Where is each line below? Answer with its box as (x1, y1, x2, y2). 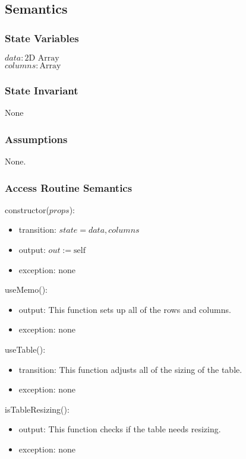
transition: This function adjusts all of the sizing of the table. (18, 363, 242, 375)
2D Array (24, 54, 59, 62)
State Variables (5, 30, 79, 45)
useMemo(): (5, 283, 48, 296)
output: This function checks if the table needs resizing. (18, 423, 221, 435)
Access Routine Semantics (5, 180, 133, 195)
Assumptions (5, 131, 68, 146)
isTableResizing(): (5, 403, 70, 415)
